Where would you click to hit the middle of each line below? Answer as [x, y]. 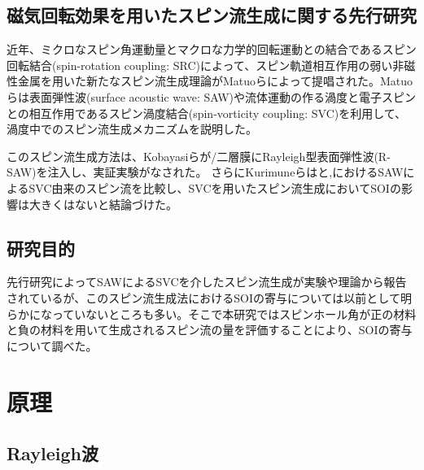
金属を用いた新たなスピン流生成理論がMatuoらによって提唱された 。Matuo [215, 81]
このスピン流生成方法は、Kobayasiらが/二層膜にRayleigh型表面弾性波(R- [199, 156]
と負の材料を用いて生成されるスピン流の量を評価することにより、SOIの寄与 [210, 330]
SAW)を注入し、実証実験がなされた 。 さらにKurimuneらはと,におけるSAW [205, 172]
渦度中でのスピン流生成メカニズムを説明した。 [132, 129]
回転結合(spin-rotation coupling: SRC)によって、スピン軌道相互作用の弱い [200, 65]
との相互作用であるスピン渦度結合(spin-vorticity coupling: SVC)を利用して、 [207, 113]
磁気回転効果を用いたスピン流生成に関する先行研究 [212, 15]
